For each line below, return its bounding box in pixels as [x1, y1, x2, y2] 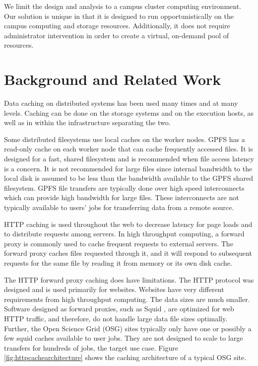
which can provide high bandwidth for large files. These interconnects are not [4, 192, 239, 203]
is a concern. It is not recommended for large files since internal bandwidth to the [4, 163, 253, 173]
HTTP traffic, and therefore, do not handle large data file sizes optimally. [4, 313, 228, 323]
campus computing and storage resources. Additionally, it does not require [4, 20, 230, 31]
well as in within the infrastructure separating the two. [4, 117, 171, 128]
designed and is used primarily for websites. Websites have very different [4, 284, 224, 294]
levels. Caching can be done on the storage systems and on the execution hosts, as [4, 107, 254, 118]
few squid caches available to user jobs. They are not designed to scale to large [4, 333, 243, 343]
